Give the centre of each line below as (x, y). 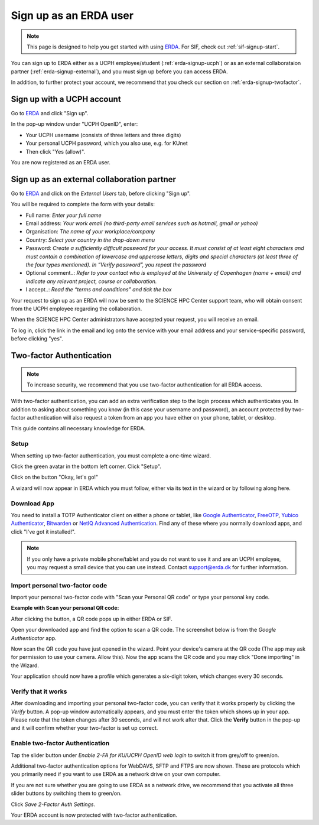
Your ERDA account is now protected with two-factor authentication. (94, 815)
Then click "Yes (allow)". (56, 151)
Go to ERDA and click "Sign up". (50, 113)
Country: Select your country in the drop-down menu (90, 240)
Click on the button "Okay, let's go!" (55, 477)
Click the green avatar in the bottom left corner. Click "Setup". (86, 466)
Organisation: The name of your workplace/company (90, 232)
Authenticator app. (34, 638)
